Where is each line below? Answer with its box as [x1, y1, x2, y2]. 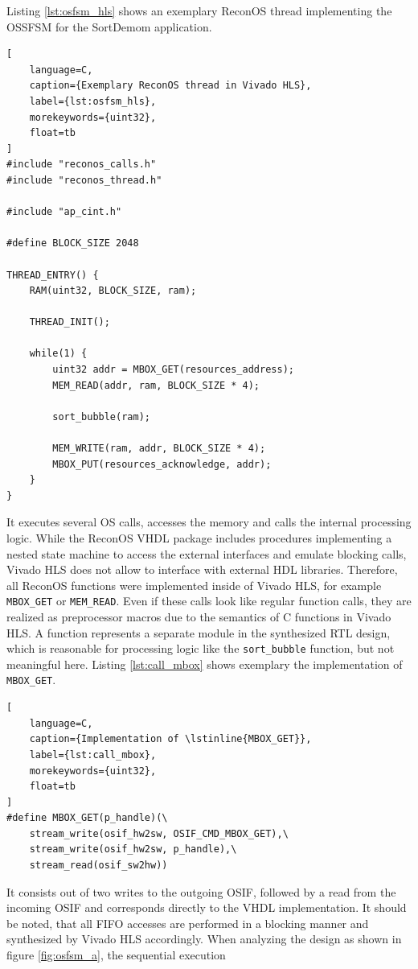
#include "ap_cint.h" [6, 206, 122, 218]
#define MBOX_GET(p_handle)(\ [6, 812, 168, 824]
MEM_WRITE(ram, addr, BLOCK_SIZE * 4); [52, 443, 266, 455]
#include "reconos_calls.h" [6, 159, 157, 171]
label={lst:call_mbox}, [29, 748, 157, 761]
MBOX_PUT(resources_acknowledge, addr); [52, 458, 272, 470]
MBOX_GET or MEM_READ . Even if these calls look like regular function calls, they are [6, 592, 412, 609]
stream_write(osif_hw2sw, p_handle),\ [29, 843, 237, 856]
